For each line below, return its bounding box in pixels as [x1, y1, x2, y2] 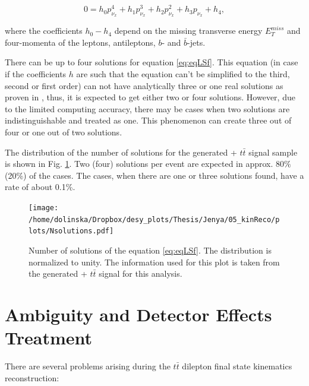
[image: [29, 204, 59, 212]
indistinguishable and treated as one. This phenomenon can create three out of [5, 114, 292, 126]
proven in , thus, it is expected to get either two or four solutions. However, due [5, 91, 295, 103]
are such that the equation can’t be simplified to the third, [76, 68, 290, 80]
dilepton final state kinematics [182, 360, 292, 372]
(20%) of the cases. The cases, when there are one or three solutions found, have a [5, 169, 304, 181]
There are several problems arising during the [5, 360, 171, 372]
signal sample [248, 145, 298, 158]
